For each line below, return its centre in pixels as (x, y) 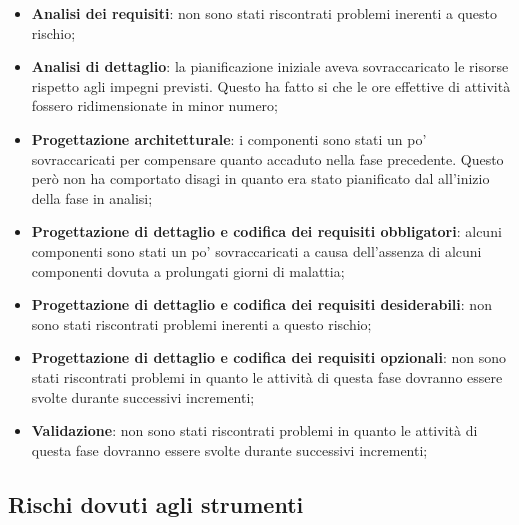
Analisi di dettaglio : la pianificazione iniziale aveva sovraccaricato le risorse (270, 66)
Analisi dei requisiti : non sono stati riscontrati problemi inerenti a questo (264, 13)
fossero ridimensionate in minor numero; (154, 105)
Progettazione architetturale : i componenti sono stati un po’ (229, 138)
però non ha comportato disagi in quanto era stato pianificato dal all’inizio (260, 178)
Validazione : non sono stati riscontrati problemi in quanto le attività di (254, 430)
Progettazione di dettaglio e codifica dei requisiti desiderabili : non (261, 304)
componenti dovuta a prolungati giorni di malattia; (188, 270)
